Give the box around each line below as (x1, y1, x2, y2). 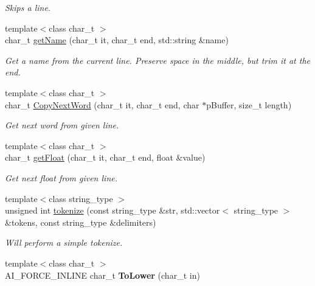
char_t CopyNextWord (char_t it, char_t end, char (5, 98, 199, 111)
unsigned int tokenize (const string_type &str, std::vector (5, 204, 220, 217)
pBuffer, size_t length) (206, 98, 292, 111)
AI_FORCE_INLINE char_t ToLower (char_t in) (5, 268, 200, 281)
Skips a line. (5, 1, 51, 13)
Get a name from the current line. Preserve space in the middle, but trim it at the (5, 54, 310, 66)
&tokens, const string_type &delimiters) (5, 215, 156, 228)
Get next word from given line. (5, 119, 119, 131)
